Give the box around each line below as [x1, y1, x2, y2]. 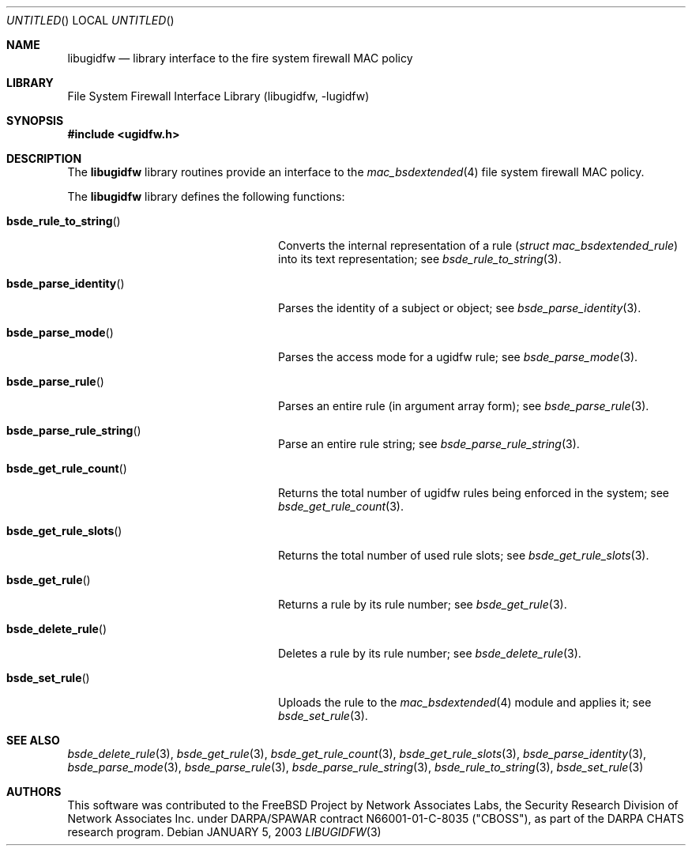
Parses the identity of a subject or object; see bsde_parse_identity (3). [278, 301, 641, 315]
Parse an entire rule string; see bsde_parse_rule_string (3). [278, 437, 580, 451]
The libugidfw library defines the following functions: [67, 190, 345, 203]
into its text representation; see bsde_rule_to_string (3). [278, 252, 562, 266]
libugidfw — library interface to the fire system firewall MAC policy [67, 51, 413, 65]
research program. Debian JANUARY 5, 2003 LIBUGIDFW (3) [67, 825, 382, 839]
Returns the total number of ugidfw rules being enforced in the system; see [278, 486, 670, 500]
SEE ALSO [6, 733, 60, 747]
